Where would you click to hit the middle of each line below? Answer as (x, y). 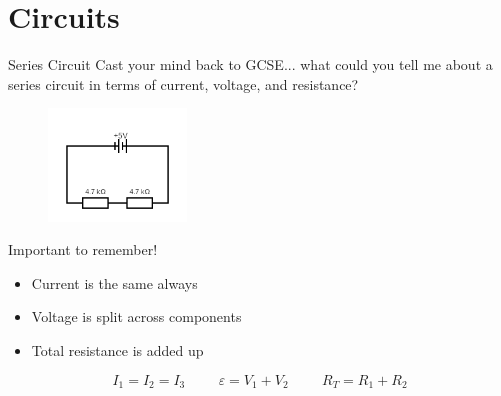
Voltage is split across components (136, 316)
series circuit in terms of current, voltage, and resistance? (183, 83)
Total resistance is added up (117, 350)
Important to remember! (83, 249)
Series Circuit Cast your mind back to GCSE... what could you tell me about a (250, 64)
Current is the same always (114, 282)
